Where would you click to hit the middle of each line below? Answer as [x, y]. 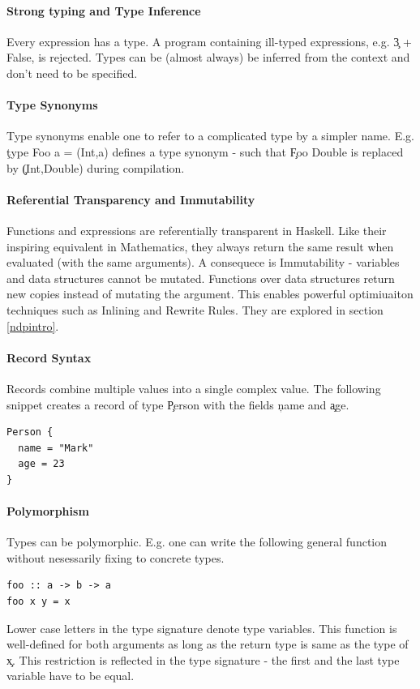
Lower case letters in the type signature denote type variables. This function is [202, 628]
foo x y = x [39, 602]
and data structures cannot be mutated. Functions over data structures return [201, 278]
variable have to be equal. [71, 676]
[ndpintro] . [33, 325]
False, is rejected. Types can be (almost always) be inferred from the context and [208, 57]
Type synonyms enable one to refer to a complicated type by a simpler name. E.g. [210, 136]
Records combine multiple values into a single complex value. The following [194, 388]
